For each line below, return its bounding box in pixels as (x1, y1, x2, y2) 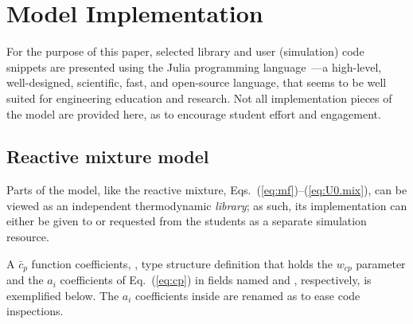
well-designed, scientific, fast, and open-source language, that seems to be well (6, 74, 387, 91)
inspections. (6, 303, 64, 319)
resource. (6, 228, 49, 245)
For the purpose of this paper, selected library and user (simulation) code (6, 43, 364, 60)
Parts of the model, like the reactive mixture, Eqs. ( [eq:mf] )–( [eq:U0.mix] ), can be (6, 182, 407, 198)
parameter (356, 255, 406, 271)
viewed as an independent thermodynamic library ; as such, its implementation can (6, 197, 407, 213)
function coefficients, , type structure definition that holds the (31, 255, 333, 271)
